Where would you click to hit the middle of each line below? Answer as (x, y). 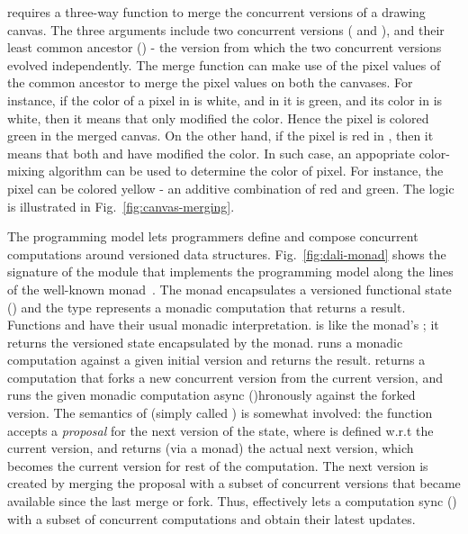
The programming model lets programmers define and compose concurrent (213, 236)
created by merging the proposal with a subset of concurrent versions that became (234, 483)
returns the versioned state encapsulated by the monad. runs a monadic (205, 342)
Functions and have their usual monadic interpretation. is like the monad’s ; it (223, 325)
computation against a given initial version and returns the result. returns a (216, 360)
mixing (26, 171)
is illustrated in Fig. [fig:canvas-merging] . (121, 206)
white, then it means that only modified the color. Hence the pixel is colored (218, 118)
